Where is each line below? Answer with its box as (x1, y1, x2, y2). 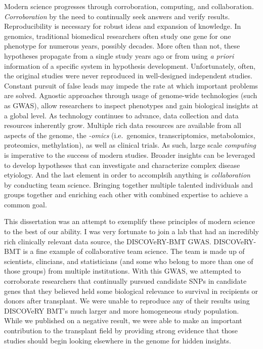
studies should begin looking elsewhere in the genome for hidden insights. (4, 335, 231, 345)
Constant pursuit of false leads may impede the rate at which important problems (4, 80, 258, 91)
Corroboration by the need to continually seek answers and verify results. (4, 11, 230, 21)
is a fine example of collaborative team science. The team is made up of (23, 246, 245, 256)
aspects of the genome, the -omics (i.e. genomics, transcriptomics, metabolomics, (4, 129, 255, 140)
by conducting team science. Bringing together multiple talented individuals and (4, 179, 253, 190)
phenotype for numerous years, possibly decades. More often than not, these (4, 40, 240, 51)
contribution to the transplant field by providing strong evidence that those (4, 325, 238, 335)
